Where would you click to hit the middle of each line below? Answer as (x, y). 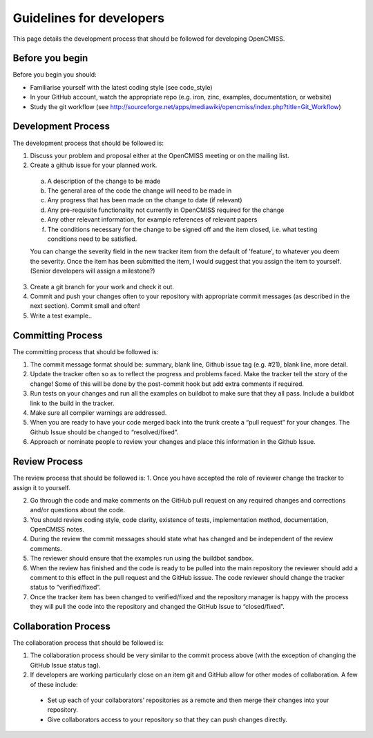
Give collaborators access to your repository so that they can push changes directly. (168, 719)
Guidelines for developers (89, 18)
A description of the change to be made (104, 181)
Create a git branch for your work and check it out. (102, 287)
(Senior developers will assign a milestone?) (93, 271)
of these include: (54, 684)
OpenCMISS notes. (57, 530)
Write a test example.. (61, 315)
